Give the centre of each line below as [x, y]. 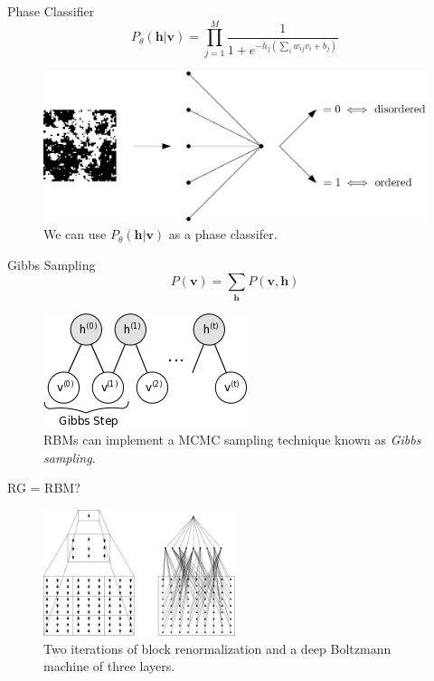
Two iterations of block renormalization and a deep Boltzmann [217, 648]
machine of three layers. [109, 666]
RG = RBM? [44, 488]
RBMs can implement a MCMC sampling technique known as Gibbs [232, 440]
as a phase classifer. [223, 234]
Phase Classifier [51, 11]
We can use [75, 234]
